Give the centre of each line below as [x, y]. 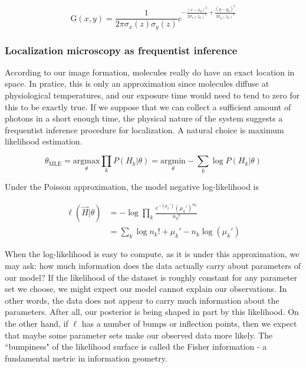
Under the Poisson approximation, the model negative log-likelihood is [132, 187]
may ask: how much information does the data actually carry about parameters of [153, 266]
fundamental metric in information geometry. [86, 358]
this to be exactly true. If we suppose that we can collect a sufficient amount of [148, 106]
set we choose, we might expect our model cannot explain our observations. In [146, 289]
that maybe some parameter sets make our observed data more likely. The [139, 335]
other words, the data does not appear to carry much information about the [142, 300]
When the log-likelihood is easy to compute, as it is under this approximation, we [152, 254]
